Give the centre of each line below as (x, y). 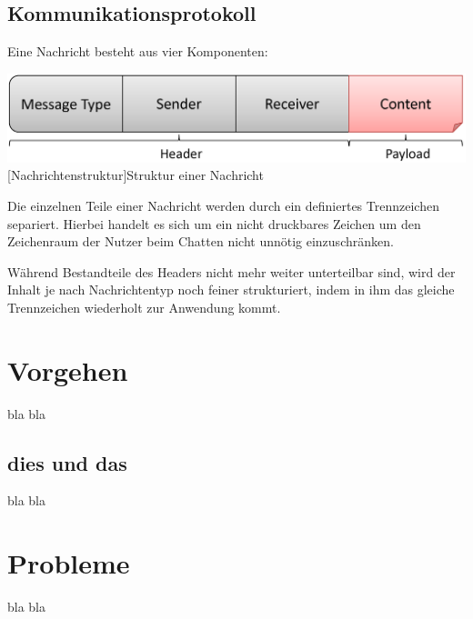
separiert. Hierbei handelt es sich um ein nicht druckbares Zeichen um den (214, 223)
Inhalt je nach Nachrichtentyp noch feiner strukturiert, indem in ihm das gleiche (231, 290)
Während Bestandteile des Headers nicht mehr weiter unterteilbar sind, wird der (231, 271)
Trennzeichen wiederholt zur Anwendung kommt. (144, 307)
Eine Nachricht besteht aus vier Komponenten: (138, 51)
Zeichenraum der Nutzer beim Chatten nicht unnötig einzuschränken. (201, 241)
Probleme (69, 563)
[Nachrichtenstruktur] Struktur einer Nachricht (136, 175)
